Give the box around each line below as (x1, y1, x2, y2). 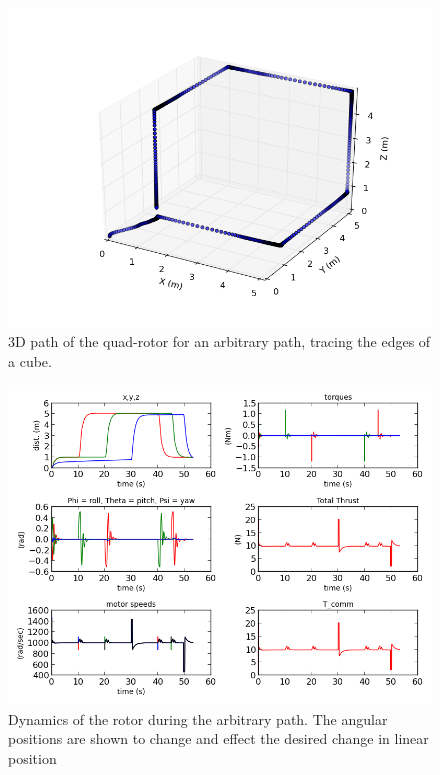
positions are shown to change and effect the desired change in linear (8, 728, 429, 749)
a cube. (8, 350, 52, 371)
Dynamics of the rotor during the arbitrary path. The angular (8, 708, 388, 729)
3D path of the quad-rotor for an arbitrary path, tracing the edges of (8, 331, 431, 352)
